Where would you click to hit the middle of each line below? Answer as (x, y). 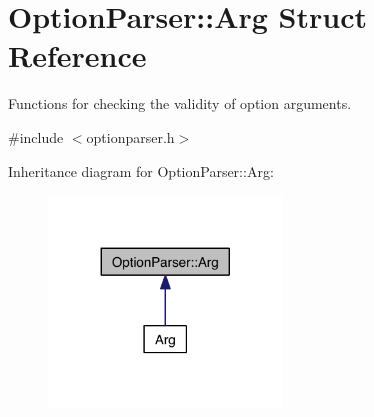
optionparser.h (130, 136)
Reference (77, 55)
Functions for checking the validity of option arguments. (180, 103)
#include (36, 136)
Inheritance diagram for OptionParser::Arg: (141, 170)
